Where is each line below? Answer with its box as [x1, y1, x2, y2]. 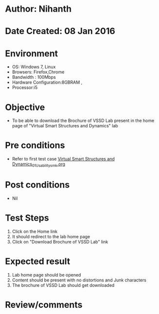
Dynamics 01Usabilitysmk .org [12, 161, 66, 168]
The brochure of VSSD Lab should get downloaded [12, 282, 115, 288]
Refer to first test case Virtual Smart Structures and [12, 156, 115, 162]
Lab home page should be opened [12, 272, 81, 278]
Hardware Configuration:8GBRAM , [12, 79, 83, 86]
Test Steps [5, 212, 50, 224]
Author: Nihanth [5, 3, 72, 15]
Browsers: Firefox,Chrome [12, 69, 65, 75]
